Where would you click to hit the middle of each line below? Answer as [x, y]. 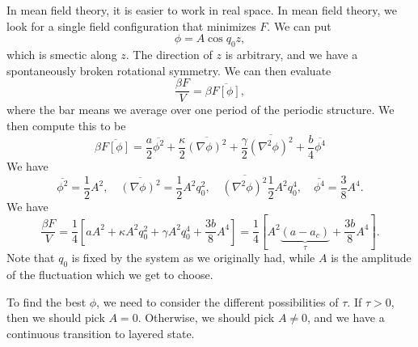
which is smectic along [62, 54]
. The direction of [169, 54]
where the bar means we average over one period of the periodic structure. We [201, 110]
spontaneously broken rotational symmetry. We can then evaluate [169, 70]
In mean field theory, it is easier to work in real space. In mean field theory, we [202, 10]
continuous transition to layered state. [101, 333]
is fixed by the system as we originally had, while [193, 258]
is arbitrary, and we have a [291, 54]
